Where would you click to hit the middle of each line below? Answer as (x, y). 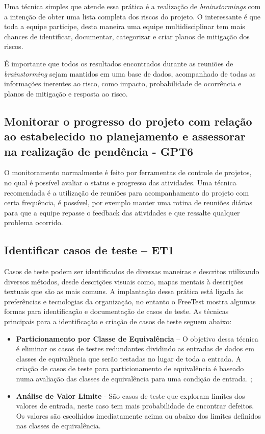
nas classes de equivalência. (58, 426)
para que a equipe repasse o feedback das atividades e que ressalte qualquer (122, 212)
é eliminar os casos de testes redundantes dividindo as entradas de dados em (135, 348)
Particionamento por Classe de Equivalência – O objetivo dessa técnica (137, 338)
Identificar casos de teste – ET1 (89, 250)
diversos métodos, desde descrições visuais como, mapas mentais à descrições (124, 281)
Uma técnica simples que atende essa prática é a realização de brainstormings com (132, 6)
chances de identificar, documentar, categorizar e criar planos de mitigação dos (127, 36)
